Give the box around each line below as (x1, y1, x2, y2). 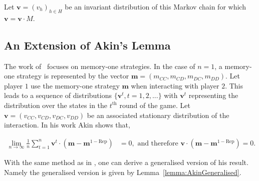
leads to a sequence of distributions (4, 90, 112, 100)
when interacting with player (131, 80, 219, 90)
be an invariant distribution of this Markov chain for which (65, 1, 246, 11)
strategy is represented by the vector (17, 70, 129, 81)
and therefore (137, 139, 178, 147)
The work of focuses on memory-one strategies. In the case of (4, 60, 195, 71)
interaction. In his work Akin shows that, (4, 119, 130, 130)
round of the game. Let (119, 99, 190, 110)
